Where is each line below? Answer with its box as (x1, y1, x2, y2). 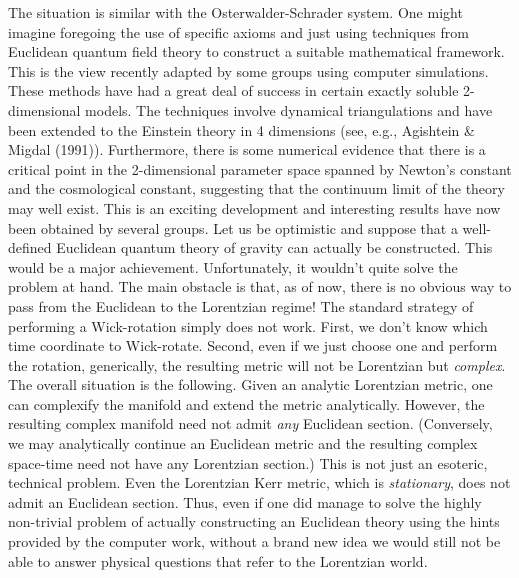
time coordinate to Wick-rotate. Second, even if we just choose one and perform (8, 335, 498, 356)
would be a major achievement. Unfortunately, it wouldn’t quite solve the (8, 256, 458, 277)
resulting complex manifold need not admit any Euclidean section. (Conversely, (8, 413, 493, 434)
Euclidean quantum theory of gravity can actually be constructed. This (56, 237, 493, 258)
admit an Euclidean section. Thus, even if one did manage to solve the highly (8, 491, 482, 512)
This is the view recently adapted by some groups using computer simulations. (8, 60, 489, 81)
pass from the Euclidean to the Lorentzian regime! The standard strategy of (8, 295, 474, 316)
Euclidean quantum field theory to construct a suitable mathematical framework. (8, 41, 505, 62)
